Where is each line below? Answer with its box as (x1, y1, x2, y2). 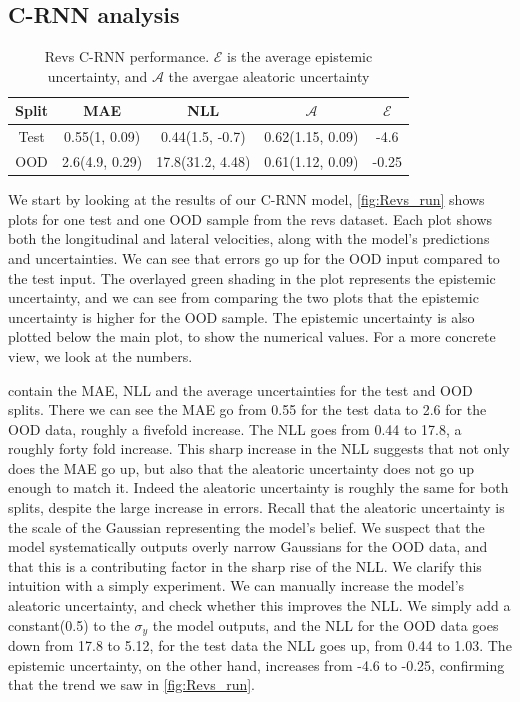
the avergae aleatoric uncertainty (168, 65, 370, 86)
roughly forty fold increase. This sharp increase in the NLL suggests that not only (8, 438, 510, 459)
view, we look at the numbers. (8, 345, 193, 366)
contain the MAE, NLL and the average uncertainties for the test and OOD (8, 379, 473, 400)
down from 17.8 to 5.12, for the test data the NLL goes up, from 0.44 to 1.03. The (8, 635, 512, 656)
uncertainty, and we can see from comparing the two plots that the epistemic (8, 287, 479, 308)
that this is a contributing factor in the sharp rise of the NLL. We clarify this (8, 555, 482, 576)
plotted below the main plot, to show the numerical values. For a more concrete (8, 326, 496, 347)
